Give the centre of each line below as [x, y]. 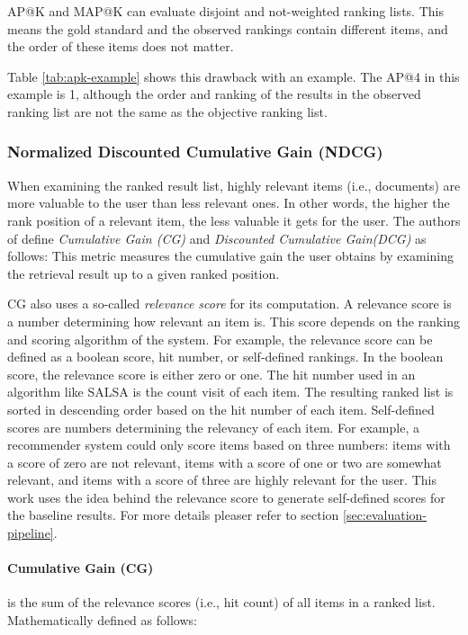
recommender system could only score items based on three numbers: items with [229, 445]
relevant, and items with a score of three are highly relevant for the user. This [222, 480]
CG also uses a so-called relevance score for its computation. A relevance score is [229, 304]
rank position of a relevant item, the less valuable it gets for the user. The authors [234, 220]
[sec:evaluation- [385, 515]
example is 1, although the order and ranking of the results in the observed [214, 94]
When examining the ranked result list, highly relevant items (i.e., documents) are [234, 185]
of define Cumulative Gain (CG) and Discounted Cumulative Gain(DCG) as [217, 238]
